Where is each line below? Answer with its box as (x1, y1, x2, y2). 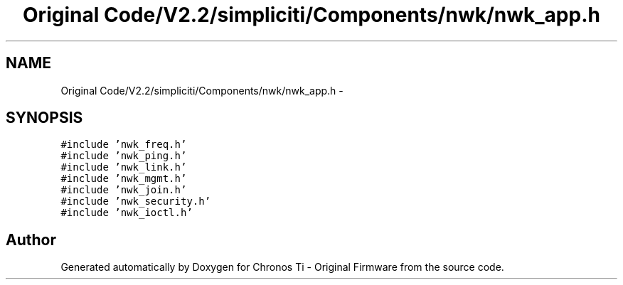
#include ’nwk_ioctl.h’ (60, 207, 193, 219)
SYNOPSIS (6, 109, 83, 127)
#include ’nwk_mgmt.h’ (60, 173, 187, 185)
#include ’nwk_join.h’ (60, 184, 187, 196)
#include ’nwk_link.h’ (60, 161, 187, 173)
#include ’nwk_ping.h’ (60, 150, 187, 162)
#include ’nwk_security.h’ (60, 195, 211, 208)
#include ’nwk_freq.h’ (60, 139, 187, 151)
